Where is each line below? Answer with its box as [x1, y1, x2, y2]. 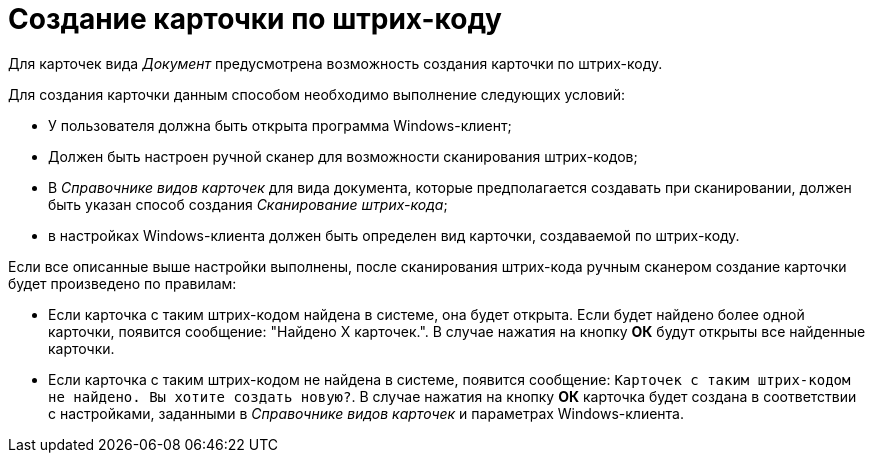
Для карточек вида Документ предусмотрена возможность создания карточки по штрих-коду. [8, 54, 663, 72]
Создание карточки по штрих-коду [8, 2, 502, 36]
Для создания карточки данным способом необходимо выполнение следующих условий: [8, 85, 626, 103]
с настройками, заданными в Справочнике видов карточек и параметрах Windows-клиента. [48, 404, 685, 422]
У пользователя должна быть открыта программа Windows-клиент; [48, 116, 512, 134]
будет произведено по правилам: [8, 274, 237, 292]
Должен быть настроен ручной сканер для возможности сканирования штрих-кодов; [48, 147, 638, 165]
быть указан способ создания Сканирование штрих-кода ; [48, 195, 448, 213]
